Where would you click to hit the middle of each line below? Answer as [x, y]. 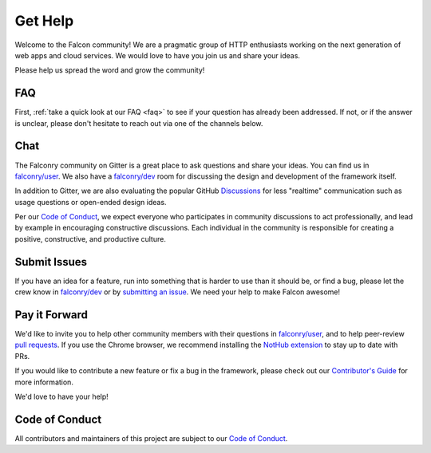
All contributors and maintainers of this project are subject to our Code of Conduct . [151, 438]
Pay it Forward [51, 315]
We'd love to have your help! [62, 397]
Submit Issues [51, 262]
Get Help [44, 21]
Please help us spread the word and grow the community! [110, 70]
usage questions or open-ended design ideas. [91, 202]
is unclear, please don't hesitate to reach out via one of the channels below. [139, 123]
